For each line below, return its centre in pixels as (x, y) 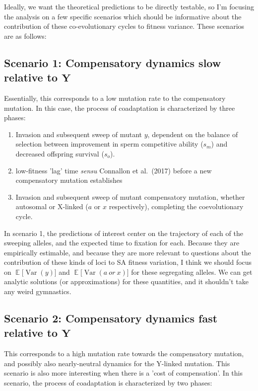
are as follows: (25, 36)
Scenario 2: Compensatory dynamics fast (111, 318)
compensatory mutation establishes (69, 180)
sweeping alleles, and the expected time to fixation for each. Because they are (122, 243)
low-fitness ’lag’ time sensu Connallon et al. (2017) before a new (114, 170)
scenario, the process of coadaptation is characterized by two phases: (108, 383)
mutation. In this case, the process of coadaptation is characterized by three (120, 108)
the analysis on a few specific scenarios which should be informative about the (123, 16)
